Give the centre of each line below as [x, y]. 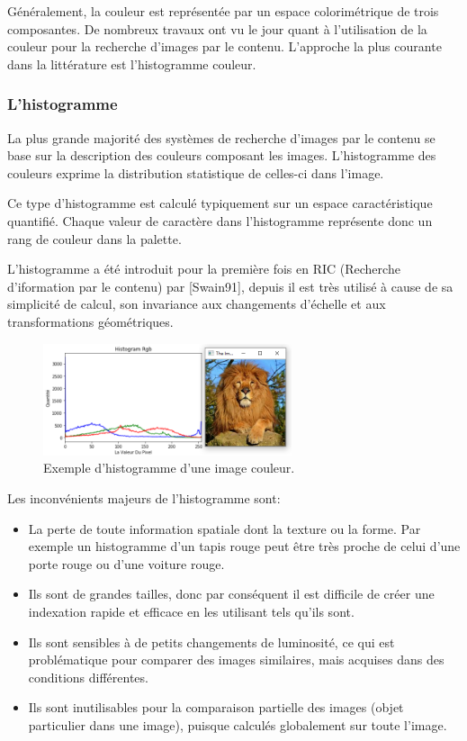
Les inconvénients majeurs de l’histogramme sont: [144, 497]
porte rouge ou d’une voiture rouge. [126, 563]
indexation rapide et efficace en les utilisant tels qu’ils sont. [191, 611]
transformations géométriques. [90, 321]
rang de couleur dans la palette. [94, 238]
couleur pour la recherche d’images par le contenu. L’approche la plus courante [225, 46]
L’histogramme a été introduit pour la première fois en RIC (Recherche [204, 269]
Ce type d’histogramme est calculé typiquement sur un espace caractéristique [220, 203]
